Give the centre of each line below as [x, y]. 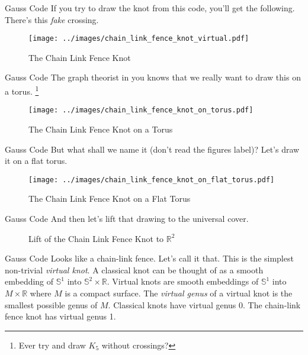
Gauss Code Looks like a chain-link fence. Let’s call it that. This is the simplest [149, 258]
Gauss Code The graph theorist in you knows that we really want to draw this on [153, 77]
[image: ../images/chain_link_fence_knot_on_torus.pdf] [141, 110]
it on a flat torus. [36, 161]
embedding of [29, 281]
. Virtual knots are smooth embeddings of [183, 281]
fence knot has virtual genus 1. [60, 316]
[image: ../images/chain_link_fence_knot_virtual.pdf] [139, 39]
